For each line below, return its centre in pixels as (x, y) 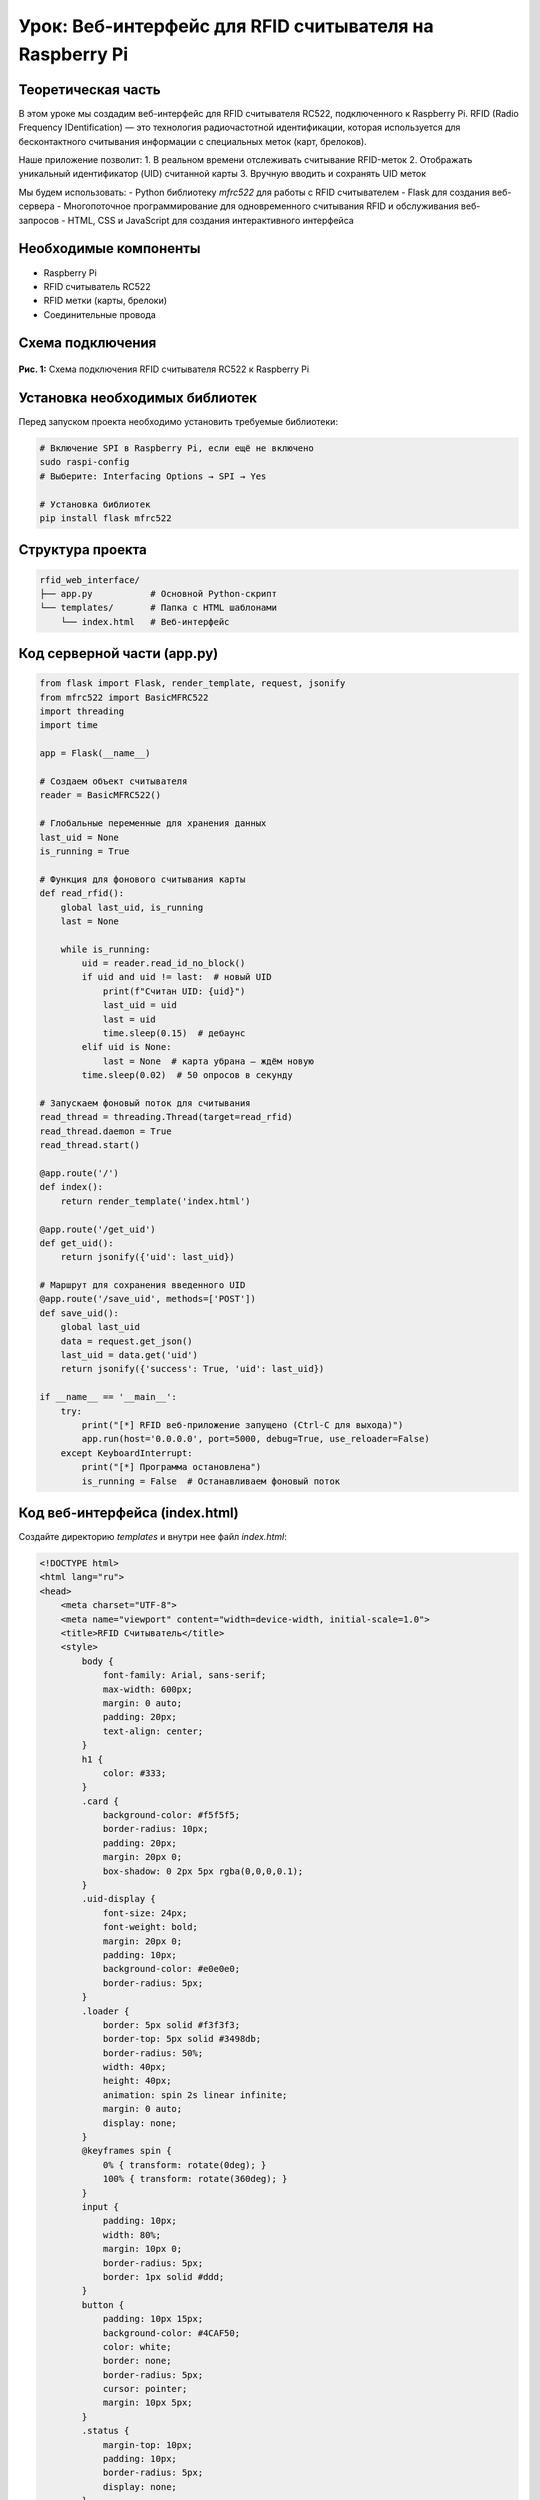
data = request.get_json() (127, 1341)
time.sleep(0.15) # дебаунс (174, 1033)
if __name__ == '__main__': (108, 1397)
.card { (100, 1801)
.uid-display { (119, 1899)
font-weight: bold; (150, 1927)
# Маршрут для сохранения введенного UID (142, 1285)
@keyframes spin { (126, 2151)
